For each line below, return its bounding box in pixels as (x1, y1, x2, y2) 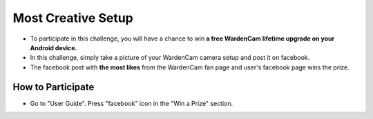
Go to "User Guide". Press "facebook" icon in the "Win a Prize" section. (30, 99, 233, 107)
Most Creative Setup (12, 10, 134, 25)
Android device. (30, 43, 77, 52)
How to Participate (12, 81, 95, 93)
